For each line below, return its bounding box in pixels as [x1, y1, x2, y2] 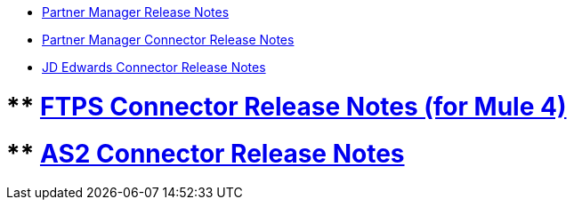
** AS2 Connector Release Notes [6, 138, 405, 169]
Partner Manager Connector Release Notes [42, 32, 295, 47]
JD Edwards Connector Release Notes [42, 60, 266, 75]
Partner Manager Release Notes [42, 4, 230, 20]
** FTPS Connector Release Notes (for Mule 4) [6, 91, 567, 122]
